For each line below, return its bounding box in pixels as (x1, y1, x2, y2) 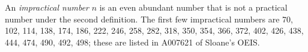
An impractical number (5, 1, 89, 13)
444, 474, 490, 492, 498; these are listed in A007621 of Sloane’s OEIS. (5, 35, 260, 48)
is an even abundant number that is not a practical (99, 1, 288, 13)
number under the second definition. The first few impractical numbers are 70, (5, 12, 293, 25)
